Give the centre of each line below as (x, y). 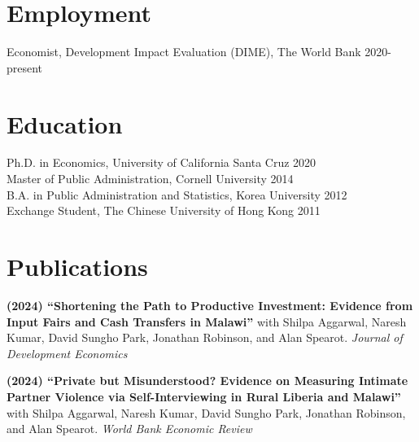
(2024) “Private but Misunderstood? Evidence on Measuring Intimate (207, 381)
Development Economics (67, 353)
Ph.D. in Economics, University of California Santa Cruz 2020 (161, 162)
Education (65, 123)
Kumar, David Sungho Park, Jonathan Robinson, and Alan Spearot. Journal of (205, 337)
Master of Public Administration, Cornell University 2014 (150, 179)
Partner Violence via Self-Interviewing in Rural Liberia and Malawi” (204, 396)
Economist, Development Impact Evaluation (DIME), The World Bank (184, 52)
